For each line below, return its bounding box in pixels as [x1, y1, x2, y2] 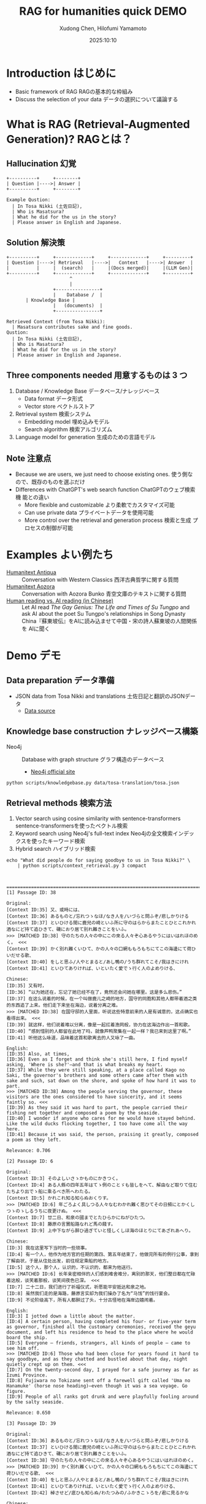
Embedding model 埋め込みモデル [24, 418, 110, 426]
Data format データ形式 [24, 395, 83, 402]
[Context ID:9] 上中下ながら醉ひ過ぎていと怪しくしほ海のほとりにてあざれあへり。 [6, 1227, 194, 1234]
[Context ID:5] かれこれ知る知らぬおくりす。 [6, 1195, 112, 1201]
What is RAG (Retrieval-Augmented [6, 117, 190, 131]
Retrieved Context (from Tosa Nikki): [6, 318, 105, 324]
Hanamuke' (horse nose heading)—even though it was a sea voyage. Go [6, 1383, 188, 1389]
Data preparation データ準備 [6, 675, 115, 685]
